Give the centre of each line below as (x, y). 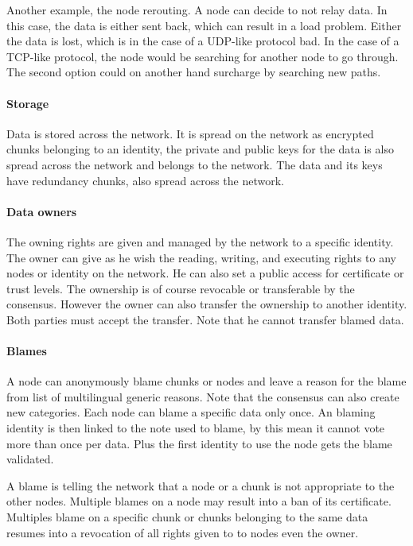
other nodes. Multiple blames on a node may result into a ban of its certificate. (199, 501)
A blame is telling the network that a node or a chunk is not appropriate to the (201, 485)
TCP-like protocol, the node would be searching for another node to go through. (203, 56)
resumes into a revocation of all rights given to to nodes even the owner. (183, 532)
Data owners (42, 211)
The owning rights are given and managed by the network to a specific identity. (200, 241)
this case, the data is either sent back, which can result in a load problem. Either (204, 25)
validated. (30, 459)
